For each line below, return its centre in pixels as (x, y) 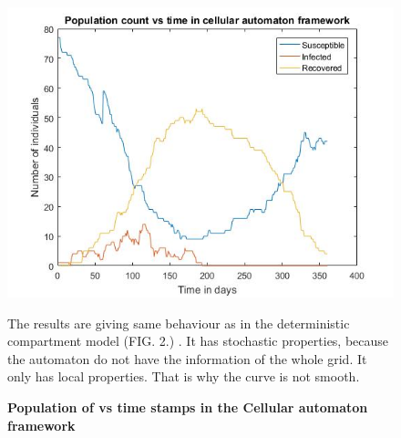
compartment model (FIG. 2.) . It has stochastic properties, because (198, 341)
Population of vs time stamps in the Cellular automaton (188, 407)
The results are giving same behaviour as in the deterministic (179, 323)
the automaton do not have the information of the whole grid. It (187, 358)
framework (41, 425)
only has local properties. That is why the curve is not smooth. (184, 376)
